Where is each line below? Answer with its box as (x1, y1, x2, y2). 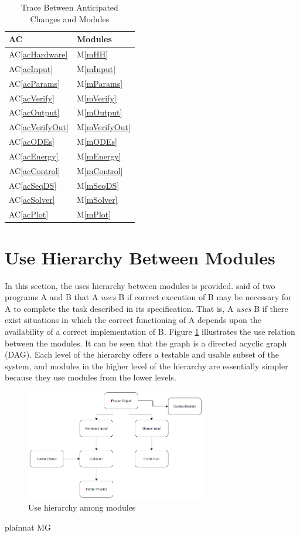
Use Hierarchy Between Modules (5, 245, 275, 269)
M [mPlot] (76, 208, 111, 220)
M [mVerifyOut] (76, 121, 131, 133)
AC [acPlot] (9, 208, 49, 220)
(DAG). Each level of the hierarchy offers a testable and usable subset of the (5, 348, 279, 361)
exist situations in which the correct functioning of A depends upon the (5, 314, 261, 326)
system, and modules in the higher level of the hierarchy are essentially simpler (5, 359, 288, 372)
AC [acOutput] (9, 106, 60, 118)
